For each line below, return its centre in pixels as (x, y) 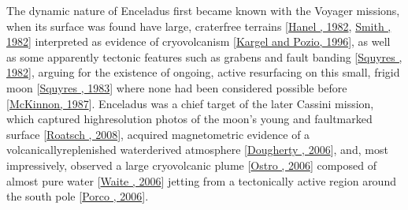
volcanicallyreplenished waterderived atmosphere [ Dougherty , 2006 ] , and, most (197, 150)
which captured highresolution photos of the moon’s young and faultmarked (189, 119)
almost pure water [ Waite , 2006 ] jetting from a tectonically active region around (201, 180)
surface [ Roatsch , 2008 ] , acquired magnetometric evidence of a (158, 134)
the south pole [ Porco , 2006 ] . (78, 196)
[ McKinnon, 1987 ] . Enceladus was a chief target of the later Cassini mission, (190, 103)
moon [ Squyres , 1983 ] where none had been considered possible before (177, 87)
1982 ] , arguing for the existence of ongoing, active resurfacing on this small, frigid (203, 72)
